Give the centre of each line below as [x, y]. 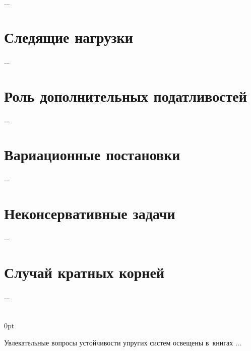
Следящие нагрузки [69, 37]
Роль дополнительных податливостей [126, 95]
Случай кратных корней [84, 272]
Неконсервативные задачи [90, 213]
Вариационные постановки [92, 154]
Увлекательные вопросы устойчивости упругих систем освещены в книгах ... [123, 342]
